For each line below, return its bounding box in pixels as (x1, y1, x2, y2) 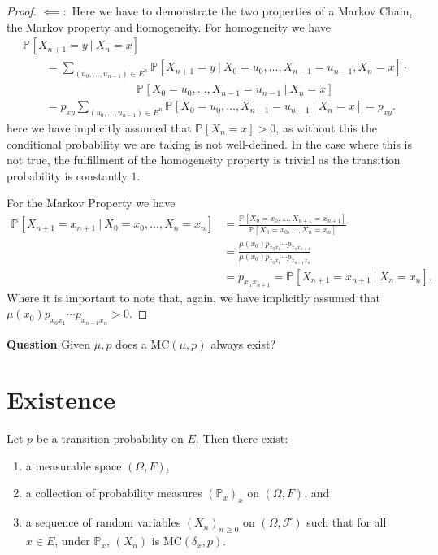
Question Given (7, 335, 91, 352)
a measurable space (25, 457, 122, 474)
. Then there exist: (195, 430, 288, 447)
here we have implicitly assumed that (7, 119, 192, 137)
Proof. (7, 2, 37, 19)
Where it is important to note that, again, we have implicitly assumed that (7, 288, 380, 306)
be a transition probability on (36, 430, 184, 447)
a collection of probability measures (25, 484, 202, 501)
